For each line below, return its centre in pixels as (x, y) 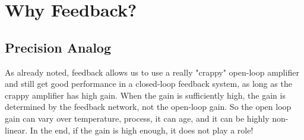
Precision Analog (58, 47)
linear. (16, 130)
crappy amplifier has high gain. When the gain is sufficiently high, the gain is (145, 95)
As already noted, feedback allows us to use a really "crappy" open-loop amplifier (152, 72)
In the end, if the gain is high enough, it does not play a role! (142, 130)
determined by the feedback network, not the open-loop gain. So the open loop (148, 107)
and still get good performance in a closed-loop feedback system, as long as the (148, 84)
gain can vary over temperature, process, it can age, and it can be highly (137, 118)
